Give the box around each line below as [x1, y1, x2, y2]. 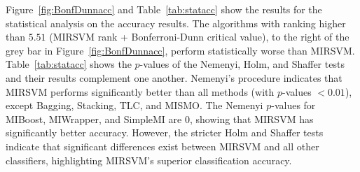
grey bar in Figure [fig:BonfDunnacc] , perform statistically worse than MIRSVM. [6, 43, 355, 57]
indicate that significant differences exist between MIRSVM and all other [6, 138, 319, 153]
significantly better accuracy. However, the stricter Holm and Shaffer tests [6, 125, 324, 140]
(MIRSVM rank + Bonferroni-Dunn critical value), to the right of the [49, 29, 349, 44]
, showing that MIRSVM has [189, 111, 314, 126]
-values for [271, 98, 316, 113]
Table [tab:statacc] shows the [6, 57, 132, 71]
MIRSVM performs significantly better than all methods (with [6, 84, 275, 99]
